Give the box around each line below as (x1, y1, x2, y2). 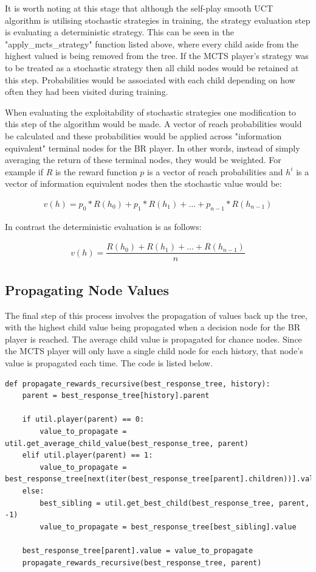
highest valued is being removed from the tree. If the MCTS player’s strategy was (5, 49, 309, 62)
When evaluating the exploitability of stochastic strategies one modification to (5, 105, 297, 118)
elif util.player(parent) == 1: (22, 451, 153, 460)
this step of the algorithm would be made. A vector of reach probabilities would (5, 117, 302, 130)
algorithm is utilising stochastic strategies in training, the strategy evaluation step (5, 13, 311, 26)
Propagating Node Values (5, 280, 169, 299)
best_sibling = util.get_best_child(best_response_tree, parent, (39, 498, 310, 507)
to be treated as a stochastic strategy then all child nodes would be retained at (5, 61, 299, 74)
